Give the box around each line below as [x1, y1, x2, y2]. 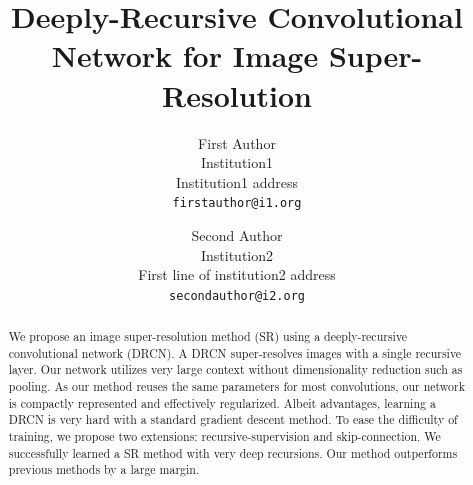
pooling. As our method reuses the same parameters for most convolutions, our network [8, 378, 465, 395]
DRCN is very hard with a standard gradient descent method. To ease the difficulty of [8, 411, 458, 428]
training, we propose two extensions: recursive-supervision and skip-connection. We [8, 428, 441, 445]
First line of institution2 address [138, 264, 336, 285]
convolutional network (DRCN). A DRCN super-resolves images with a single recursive [8, 344, 462, 361]
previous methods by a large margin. [8, 461, 200, 478]
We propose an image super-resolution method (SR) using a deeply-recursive [8, 328, 408, 345]
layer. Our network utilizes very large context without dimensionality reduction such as [8, 361, 463, 378]
